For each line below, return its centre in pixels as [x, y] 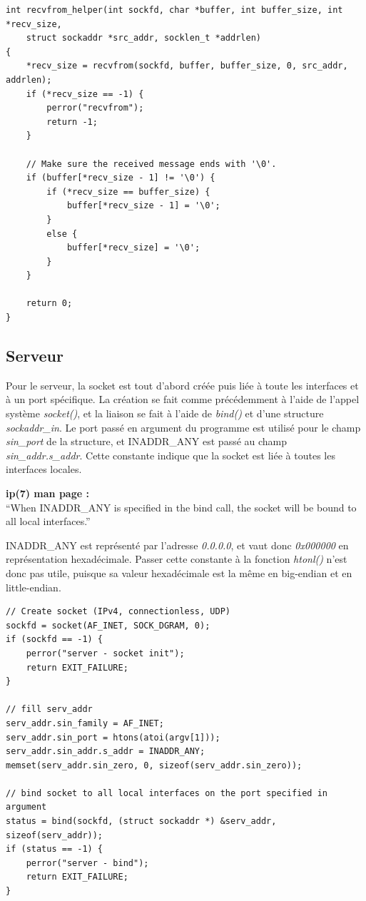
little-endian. [34, 587]
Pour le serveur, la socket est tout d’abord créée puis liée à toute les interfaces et [182, 385]
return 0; [49, 304]
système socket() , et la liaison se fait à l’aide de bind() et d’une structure [165, 413]
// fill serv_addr [49, 709]
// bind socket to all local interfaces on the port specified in [167, 793]
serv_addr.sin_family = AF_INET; [85, 723]
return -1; [72, 122]
